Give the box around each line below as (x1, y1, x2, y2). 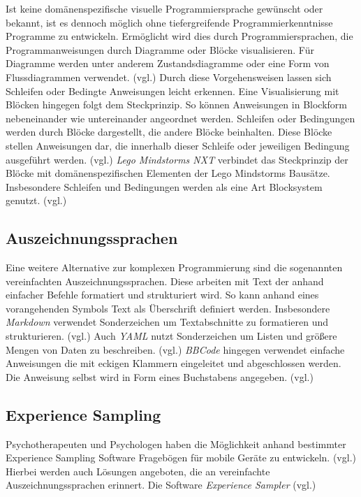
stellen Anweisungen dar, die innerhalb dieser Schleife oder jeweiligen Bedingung (6, 138, 350, 152)
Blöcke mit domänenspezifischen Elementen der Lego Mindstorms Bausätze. (6, 166, 330, 180)
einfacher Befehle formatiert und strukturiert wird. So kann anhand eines (6, 287, 319, 302)
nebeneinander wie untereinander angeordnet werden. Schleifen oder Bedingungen (6, 110, 355, 125)
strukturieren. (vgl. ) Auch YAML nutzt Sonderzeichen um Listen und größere (6, 329, 337, 343)
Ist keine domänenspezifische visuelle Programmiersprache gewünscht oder (6, 1, 323, 15)
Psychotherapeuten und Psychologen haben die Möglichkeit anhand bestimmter (6, 436, 346, 451)
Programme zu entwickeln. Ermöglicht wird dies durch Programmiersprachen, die (6, 29, 353, 43)
